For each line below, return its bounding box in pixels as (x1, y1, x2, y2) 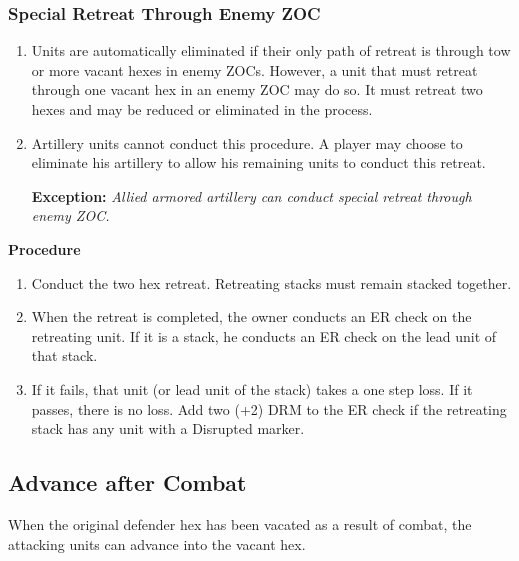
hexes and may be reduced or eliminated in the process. (31, 99, 373, 119)
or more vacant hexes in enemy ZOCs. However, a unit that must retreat (31, 59, 478, 80)
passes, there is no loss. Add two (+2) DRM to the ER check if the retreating (31, 398, 507, 419)
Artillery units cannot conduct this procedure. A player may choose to (31, 132, 463, 153)
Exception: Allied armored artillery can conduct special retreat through (31, 185, 472, 206)
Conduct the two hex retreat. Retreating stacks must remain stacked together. (31, 272, 512, 293)
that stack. (31, 345, 98, 366)
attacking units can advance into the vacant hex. (8, 533, 306, 554)
